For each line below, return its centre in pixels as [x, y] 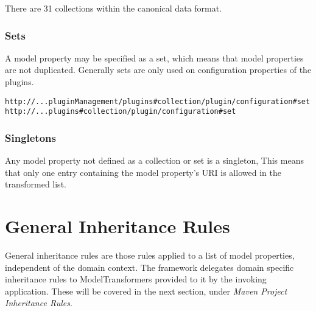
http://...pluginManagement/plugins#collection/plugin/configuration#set [158, 101]
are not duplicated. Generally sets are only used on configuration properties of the [158, 70]
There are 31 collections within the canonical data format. [114, 8]
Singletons [30, 137]
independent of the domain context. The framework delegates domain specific [149, 267]
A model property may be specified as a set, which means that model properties [154, 58]
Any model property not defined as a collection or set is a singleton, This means [154, 160]
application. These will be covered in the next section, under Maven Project [146, 291]
